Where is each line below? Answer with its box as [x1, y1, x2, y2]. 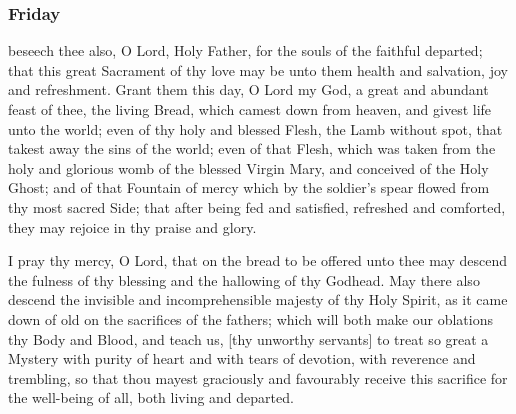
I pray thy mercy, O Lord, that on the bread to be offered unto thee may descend [8, 250, 508, 271]
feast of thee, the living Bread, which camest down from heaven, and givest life [8, 99, 492, 119]
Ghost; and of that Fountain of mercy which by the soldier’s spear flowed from [8, 177, 490, 198]
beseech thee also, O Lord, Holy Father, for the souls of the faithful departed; [8, 40, 483, 61]
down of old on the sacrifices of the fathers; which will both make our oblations [8, 308, 493, 329]
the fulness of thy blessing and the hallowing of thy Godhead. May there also [8, 269, 480, 290]
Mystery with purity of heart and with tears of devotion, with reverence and [8, 348, 476, 369]
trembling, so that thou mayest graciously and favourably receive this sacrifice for [8, 367, 508, 388]
